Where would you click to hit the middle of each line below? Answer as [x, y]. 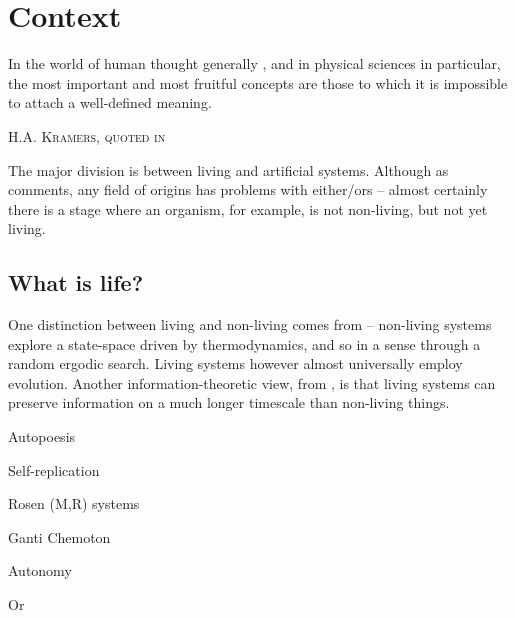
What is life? [76, 282]
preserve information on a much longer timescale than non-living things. [229, 402]
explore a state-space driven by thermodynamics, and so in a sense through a [244, 343]
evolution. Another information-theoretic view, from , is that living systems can [252, 382]
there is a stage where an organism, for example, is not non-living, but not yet [248, 208]
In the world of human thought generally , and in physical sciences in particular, [254, 63]
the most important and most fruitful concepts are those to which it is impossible [258, 82]
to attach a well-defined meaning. [110, 102]
